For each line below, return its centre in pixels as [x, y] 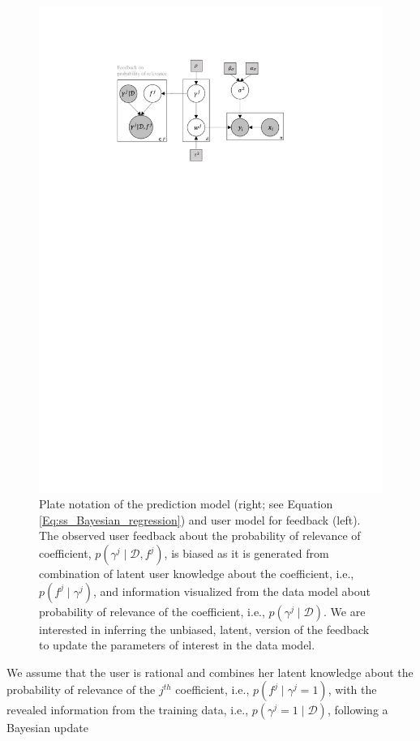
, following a [358, 710]
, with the [352, 690]
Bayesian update [47, 728]
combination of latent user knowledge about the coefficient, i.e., [197, 574]
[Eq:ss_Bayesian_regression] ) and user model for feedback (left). [200, 519]
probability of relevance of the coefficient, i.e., [152, 611]
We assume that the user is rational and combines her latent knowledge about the [210, 672]
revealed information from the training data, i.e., [128, 710]
